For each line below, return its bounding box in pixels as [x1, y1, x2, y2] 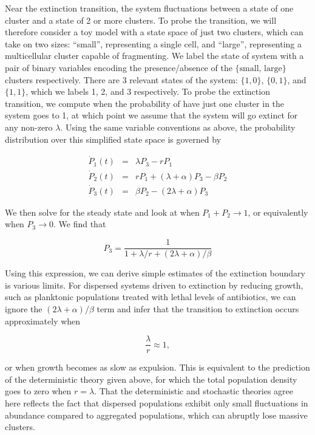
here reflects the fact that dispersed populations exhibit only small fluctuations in [5, 396, 308, 409]
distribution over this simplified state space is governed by [5, 132, 222, 145]
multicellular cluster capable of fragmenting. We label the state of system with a [5, 49, 304, 62]
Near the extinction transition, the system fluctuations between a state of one [5, 2, 294, 14]
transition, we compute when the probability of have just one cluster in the [5, 97, 285, 109]
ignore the [5, 302, 42, 315]
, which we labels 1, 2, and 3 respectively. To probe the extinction [25, 85, 270, 98]
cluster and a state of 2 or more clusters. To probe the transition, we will [5, 13, 277, 26]
